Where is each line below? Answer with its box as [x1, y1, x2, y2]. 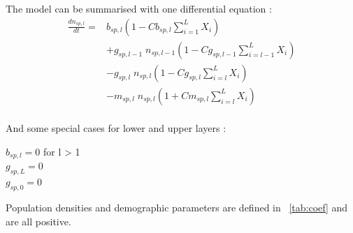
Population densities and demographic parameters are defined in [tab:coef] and [6, 200, 348, 214]
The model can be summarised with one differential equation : [6, 1, 272, 15]
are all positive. [6, 213, 71, 228]
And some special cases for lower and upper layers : [6, 121, 226, 135]
